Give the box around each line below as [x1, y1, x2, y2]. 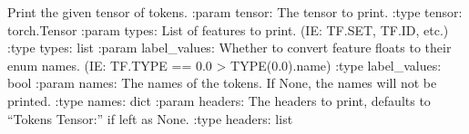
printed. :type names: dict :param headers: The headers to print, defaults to [7, 91, 431, 110]
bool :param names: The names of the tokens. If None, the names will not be [7, 73, 437, 92]
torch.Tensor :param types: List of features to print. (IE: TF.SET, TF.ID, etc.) [7, 20, 449, 39]
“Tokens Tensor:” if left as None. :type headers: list [7, 109, 293, 128]
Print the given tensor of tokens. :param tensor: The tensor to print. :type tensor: [7, 3, 463, 21]
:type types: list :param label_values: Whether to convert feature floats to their [7, 38, 452, 57]
